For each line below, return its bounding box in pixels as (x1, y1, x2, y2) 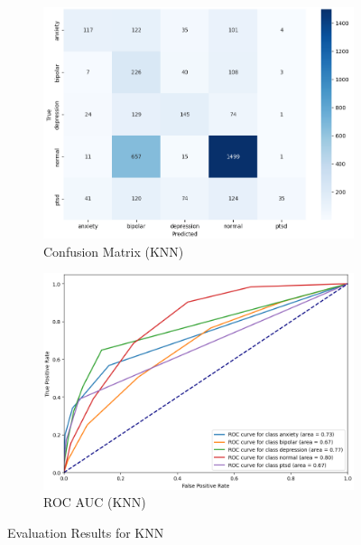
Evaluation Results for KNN (7, 522, 164, 541)
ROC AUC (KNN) (43, 493, 146, 512)
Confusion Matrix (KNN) (43, 241, 184, 260)
